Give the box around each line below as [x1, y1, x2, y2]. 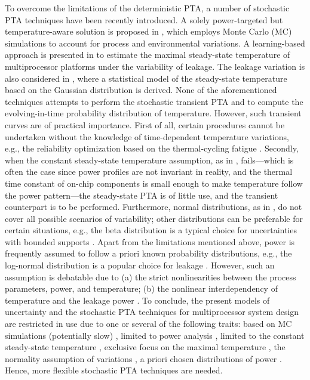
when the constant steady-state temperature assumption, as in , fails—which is [5, 153, 294, 166]
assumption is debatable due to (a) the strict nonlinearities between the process [5, 270, 296, 283]
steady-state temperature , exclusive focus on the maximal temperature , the [5, 341, 286, 353]
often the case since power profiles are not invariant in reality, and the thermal [5, 165, 293, 178]
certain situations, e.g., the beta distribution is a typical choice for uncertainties [5, 224, 297, 236]
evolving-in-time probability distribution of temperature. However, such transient [5, 107, 302, 119]
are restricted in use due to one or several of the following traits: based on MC [5, 317, 292, 330]
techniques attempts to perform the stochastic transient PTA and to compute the [5, 95, 303, 107]
